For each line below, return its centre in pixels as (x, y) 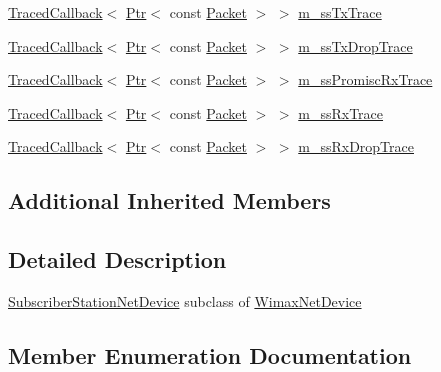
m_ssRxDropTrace (356, 146)
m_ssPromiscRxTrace (365, 79)
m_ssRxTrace (341, 112)
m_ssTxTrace (340, 12)
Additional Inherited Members (169, 200)
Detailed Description (117, 259)
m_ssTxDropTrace (355, 45)
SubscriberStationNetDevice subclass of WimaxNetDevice (185, 300)
